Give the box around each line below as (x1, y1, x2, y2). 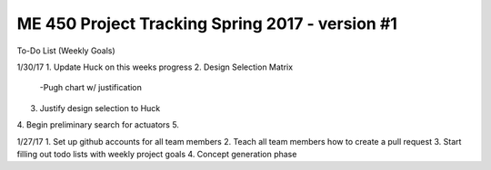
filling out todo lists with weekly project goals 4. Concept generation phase (16, 148, 297, 159)
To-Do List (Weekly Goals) (16, 45, 115, 56)
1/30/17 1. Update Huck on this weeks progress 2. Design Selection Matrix (16, 61, 294, 72)
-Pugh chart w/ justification (39, 82, 143, 93)
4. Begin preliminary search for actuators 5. (16, 119, 179, 130)
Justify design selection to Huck (39, 102, 161, 113)
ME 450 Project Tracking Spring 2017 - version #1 (16, 14, 397, 33)
